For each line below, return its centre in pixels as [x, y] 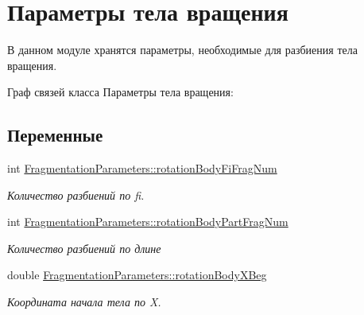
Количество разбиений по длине [84, 248]
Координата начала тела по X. [84, 302]
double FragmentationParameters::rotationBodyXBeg [137, 275]
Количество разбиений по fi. [76, 194]
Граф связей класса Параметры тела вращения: [120, 92]
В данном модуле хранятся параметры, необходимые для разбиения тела [182, 50]
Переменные [55, 135]
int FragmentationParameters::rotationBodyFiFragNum [142, 168]
